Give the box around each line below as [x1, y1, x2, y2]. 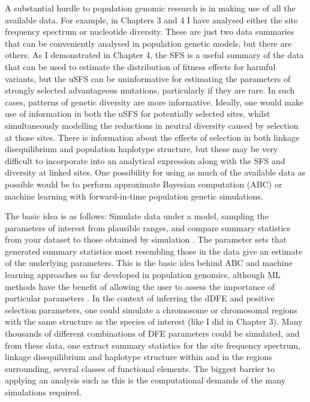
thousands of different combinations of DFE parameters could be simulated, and [5, 327, 300, 340]
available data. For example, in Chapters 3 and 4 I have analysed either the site [5, 13, 298, 26]
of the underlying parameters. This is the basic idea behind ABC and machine [5, 256, 293, 269]
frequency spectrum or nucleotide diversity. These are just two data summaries [5, 25, 294, 38]
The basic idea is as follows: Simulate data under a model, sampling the [5, 210, 269, 222]
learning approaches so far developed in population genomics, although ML [5, 268, 281, 281]
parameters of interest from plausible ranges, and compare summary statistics [5, 221, 291, 234]
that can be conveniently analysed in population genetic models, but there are [5, 37, 292, 49]
